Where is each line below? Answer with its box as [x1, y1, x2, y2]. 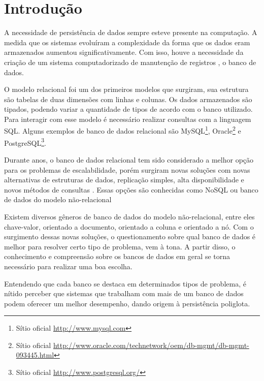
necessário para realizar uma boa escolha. [4, 261, 133, 271]
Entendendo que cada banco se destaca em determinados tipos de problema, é [4, 278, 246, 289]
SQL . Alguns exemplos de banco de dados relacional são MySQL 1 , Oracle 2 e [4, 124, 241, 136]
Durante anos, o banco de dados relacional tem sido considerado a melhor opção [4, 154, 254, 165]
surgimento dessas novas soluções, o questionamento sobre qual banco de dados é [4, 231, 256, 242]
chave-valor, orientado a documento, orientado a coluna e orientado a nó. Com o [4, 221, 254, 232]
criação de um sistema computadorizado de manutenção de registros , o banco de [4, 56, 256, 67]
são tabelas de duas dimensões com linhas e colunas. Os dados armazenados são [4, 93, 252, 104]
